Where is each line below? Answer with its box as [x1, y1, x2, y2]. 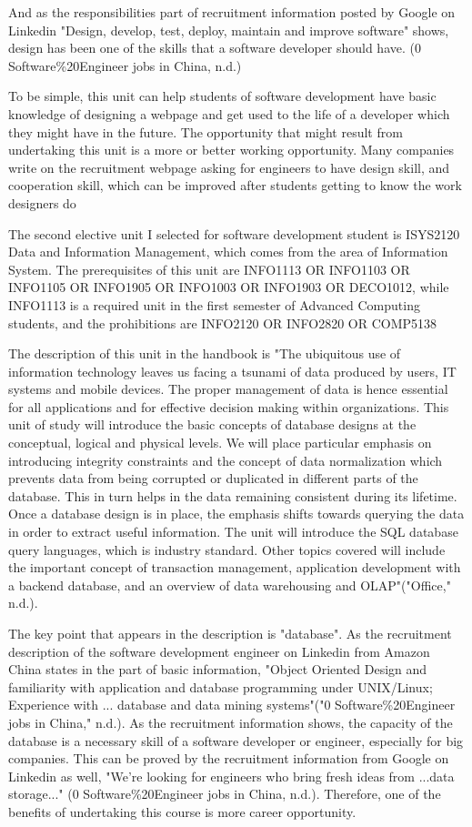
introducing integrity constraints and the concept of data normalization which [8, 450, 443, 469]
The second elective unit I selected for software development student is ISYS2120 [8, 224, 460, 243]
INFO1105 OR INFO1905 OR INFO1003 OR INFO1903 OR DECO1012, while [8, 277, 449, 297]
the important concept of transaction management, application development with [8, 558, 461, 577]
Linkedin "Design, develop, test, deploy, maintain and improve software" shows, [8, 20, 449, 39]
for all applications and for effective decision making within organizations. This [8, 397, 449, 416]
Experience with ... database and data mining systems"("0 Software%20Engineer [8, 695, 456, 714]
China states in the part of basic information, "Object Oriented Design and [8, 660, 427, 679]
